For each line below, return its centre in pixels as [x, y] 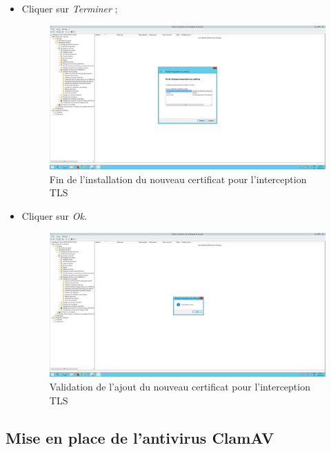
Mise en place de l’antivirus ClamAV [140, 437]
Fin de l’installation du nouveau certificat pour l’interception [178, 179]
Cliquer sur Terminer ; [70, 8]
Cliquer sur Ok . [54, 216]
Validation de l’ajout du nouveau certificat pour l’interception [180, 386]
